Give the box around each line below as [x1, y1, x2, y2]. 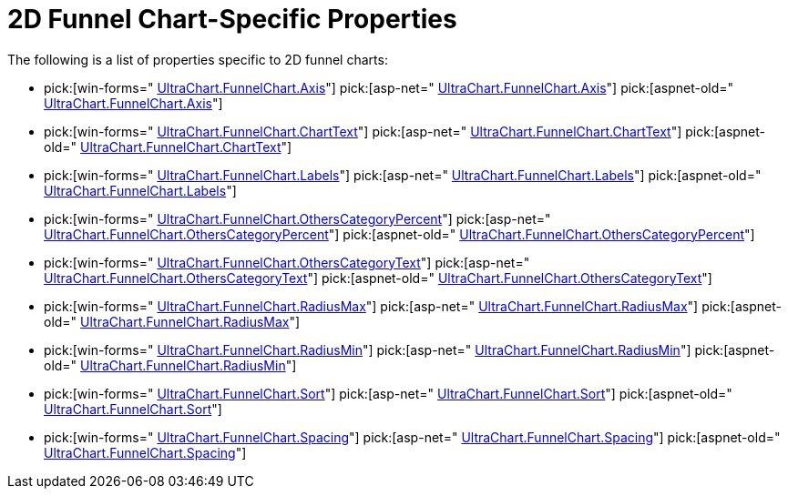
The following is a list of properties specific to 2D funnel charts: [7, 51, 388, 67]
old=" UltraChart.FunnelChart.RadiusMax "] [44, 313, 301, 329]
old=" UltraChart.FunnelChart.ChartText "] [44, 138, 292, 155]
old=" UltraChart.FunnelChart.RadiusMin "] [44, 357, 297, 373]
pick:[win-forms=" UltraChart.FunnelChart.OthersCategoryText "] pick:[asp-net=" [44, 254, 530, 270]
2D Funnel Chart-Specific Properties [7, 4, 457, 35]
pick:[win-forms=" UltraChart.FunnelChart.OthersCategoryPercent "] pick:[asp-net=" [44, 210, 551, 227]
